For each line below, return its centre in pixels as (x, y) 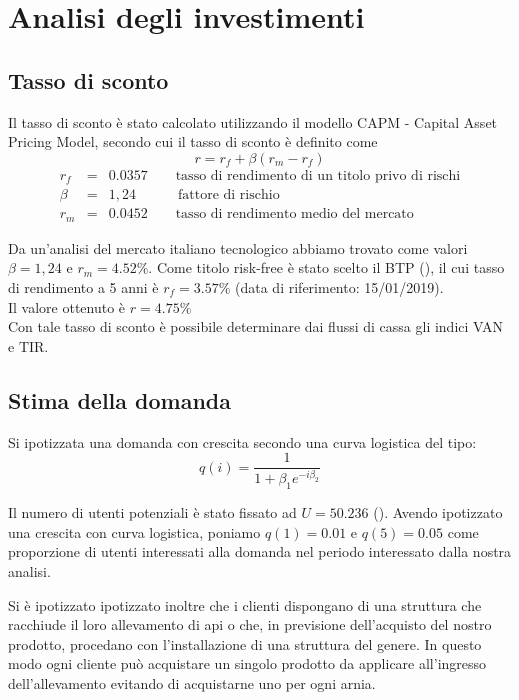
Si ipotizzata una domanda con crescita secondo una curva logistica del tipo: (242, 441)
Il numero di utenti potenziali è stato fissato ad (152, 512)
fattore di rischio (229, 195)
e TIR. (28, 345)
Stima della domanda (119, 399)
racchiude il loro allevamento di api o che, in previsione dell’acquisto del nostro (250, 624)
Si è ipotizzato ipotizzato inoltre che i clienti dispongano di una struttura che (245, 604)
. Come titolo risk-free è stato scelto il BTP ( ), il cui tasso (326, 267)
